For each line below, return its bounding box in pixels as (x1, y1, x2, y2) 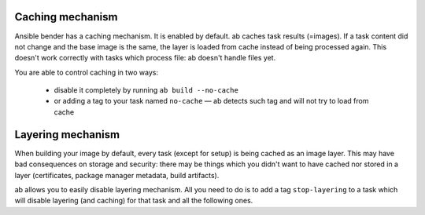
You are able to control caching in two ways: (14, 67, 159, 77)
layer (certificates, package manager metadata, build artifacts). (14, 170, 220, 180)
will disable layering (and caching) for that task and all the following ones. (14, 196, 253, 206)
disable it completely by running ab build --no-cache (54, 86, 239, 95)
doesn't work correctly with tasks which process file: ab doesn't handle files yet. (14, 53, 276, 63)
